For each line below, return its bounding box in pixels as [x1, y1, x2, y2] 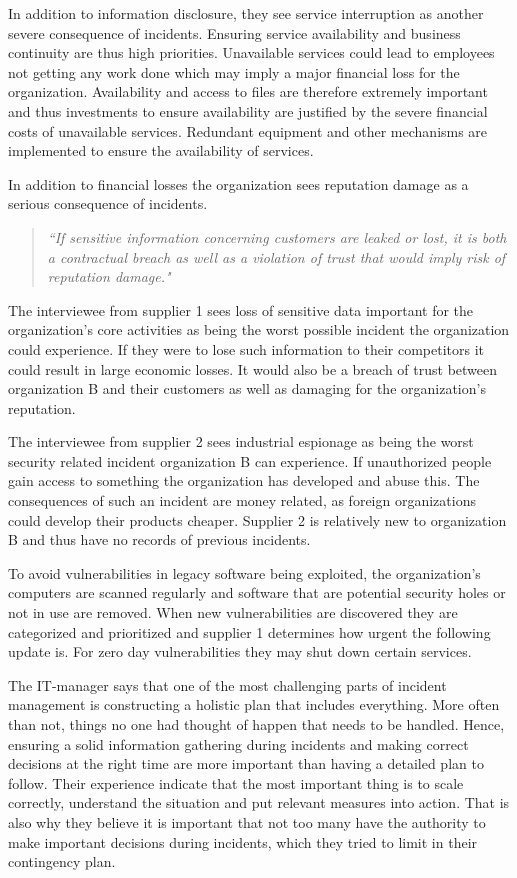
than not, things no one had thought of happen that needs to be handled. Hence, [8, 714, 505, 734]
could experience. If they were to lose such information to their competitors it [8, 338, 485, 359]
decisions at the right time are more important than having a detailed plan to [8, 753, 484, 774]
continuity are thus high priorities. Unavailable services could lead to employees [8, 42, 495, 63]
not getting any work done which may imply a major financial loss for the [8, 61, 460, 82]
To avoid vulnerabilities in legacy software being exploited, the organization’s [8, 562, 481, 583]
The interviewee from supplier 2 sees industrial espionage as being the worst [8, 431, 474, 452]
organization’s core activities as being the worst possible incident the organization [8, 319, 510, 340]
